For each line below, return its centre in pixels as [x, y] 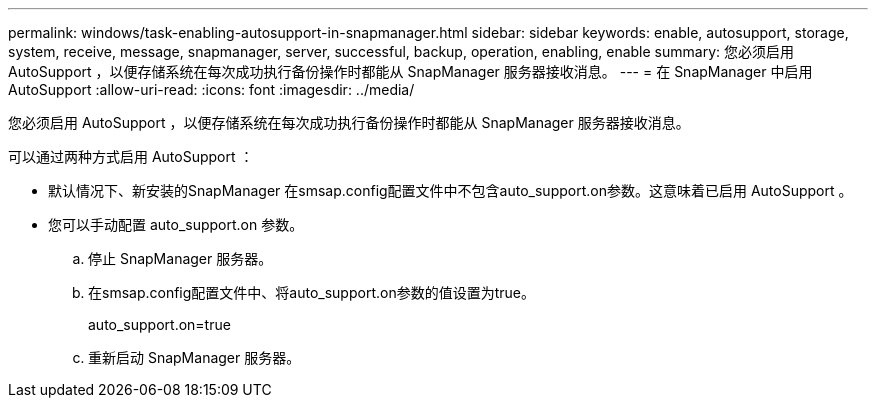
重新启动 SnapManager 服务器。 [194, 357]
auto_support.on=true [159, 324]
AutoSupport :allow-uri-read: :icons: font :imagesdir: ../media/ [211, 89]
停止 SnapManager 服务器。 [180, 258]
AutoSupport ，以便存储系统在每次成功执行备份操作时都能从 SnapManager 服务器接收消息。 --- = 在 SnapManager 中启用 [410, 71]
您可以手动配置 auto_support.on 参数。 [176, 224]
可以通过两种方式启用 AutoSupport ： [131, 156]
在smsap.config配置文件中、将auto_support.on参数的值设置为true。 [311, 292]
